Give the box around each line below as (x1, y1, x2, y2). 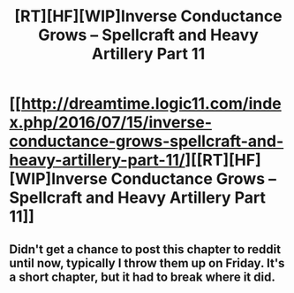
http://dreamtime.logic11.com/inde (20, 94, 283, 114)
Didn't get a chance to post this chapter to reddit (9, 242, 281, 257)
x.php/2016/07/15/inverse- (9, 112, 213, 133)
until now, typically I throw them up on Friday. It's (9, 255, 285, 271)
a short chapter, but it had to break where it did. (9, 269, 275, 284)
